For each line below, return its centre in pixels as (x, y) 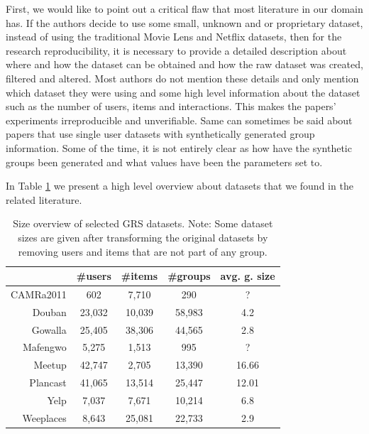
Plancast (48, 383)
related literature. (44, 199)
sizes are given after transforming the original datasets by (143, 237)
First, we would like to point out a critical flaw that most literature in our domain (184, 9)
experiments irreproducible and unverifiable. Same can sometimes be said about (179, 120)
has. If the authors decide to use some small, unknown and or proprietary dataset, (184, 22)
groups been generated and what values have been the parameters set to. (164, 162)
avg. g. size (248, 276)
